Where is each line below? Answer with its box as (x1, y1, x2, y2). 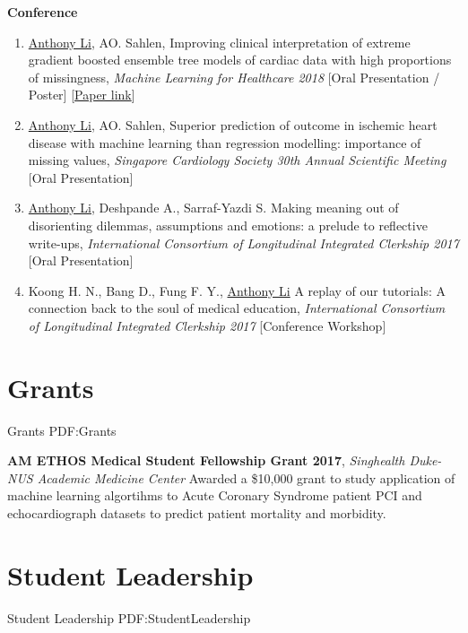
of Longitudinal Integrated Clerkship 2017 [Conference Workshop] (28, 316, 386, 334)
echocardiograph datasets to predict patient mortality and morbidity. (7, 504, 386, 522)
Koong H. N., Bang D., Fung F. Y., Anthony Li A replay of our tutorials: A (28, 281, 446, 299)
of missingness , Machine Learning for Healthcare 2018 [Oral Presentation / (28, 67, 440, 86)
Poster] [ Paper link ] (28, 85, 135, 104)
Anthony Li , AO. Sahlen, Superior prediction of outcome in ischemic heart (28, 115, 438, 134)
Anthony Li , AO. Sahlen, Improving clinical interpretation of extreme (28, 32, 411, 51)
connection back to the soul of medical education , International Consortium (28, 299, 446, 317)
